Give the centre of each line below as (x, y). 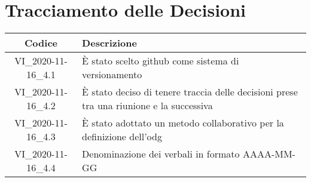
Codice (41, 43)
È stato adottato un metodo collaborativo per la (183, 123)
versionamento (112, 75)
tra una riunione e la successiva (147, 106)
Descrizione (109, 43)
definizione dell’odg (122, 137)
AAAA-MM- (269, 154)
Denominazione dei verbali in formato (161, 154)
